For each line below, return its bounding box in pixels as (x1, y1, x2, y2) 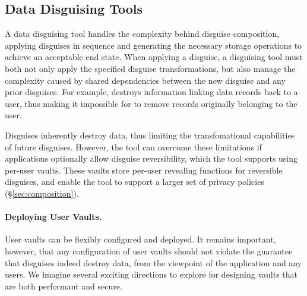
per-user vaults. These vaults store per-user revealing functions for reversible (5, 163, 283, 176)
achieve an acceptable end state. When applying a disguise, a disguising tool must (5, 51, 303, 63)
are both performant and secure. (5, 279, 122, 292)
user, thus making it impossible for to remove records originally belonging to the (5, 97, 297, 109)
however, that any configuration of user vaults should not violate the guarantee (5, 244, 293, 257)
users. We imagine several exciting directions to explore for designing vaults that (5, 268, 297, 281)
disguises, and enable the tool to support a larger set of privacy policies (5, 175, 264, 188)
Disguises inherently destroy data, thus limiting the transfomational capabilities (5, 128, 295, 141)
